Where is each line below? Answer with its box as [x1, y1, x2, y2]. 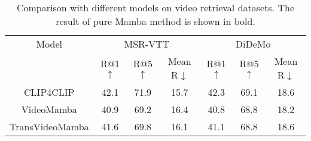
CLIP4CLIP [24, 85, 75, 99]
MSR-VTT [124, 37, 170, 51]
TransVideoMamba [10, 120, 89, 133]
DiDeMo [235, 37, 271, 51]
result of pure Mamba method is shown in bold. [56, 14, 255, 28]
